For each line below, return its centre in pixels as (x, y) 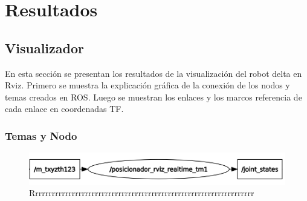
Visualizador (44, 48)
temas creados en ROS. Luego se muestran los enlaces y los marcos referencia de (153, 97)
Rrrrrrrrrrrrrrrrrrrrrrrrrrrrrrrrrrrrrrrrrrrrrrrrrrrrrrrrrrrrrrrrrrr (142, 193)
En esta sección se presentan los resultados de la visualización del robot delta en (153, 73)
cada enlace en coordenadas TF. (64, 109)
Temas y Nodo (41, 135)
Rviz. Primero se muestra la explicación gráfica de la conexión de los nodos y (147, 85)
